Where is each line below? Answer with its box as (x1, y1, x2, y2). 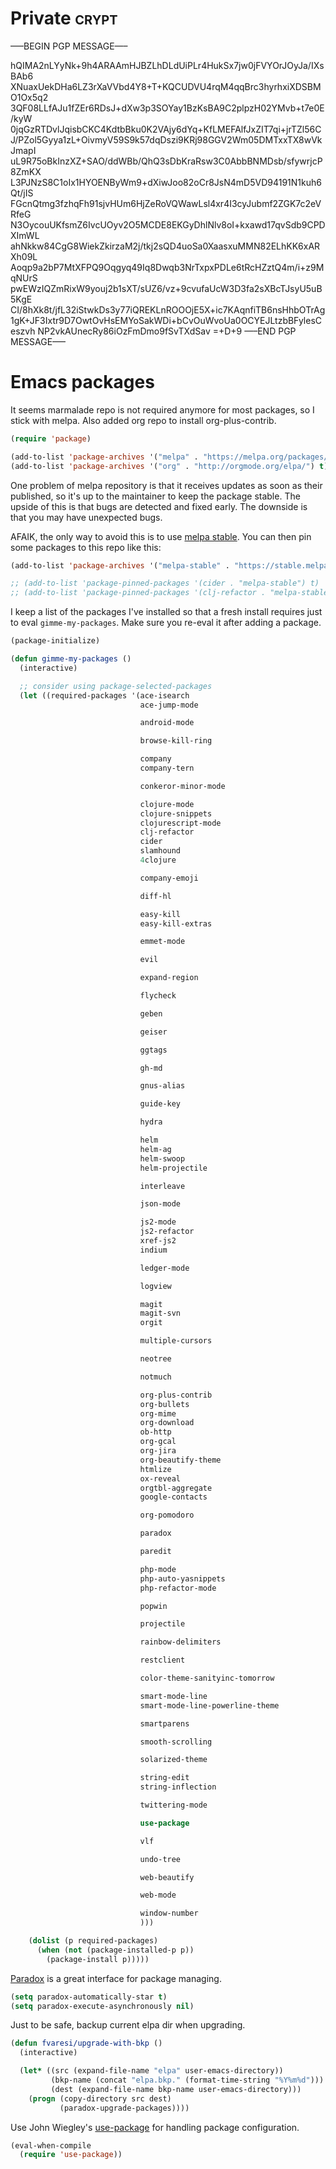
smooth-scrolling (139, 1737, 213, 1747)
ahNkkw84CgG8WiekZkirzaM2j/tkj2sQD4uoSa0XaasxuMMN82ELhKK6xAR (10, 240, 321, 252)
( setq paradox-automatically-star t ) (10, 1992, 168, 2002)
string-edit (139, 1773, 190, 1783)
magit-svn (139, 1308, 182, 1319)
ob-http (139, 1427, 172, 1437)
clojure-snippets (139, 808, 213, 819)
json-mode (139, 1199, 182, 1209)
